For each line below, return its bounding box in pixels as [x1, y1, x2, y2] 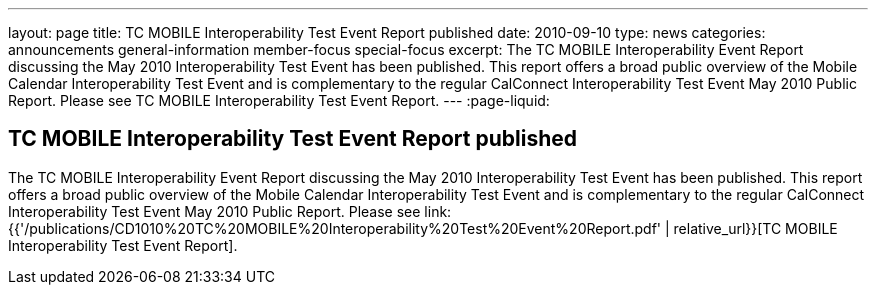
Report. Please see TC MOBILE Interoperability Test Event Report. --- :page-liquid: [8, 92, 550, 109]
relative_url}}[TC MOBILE [673, 219, 838, 237]
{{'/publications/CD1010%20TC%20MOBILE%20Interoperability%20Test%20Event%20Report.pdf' [8, 219, 662, 237]
